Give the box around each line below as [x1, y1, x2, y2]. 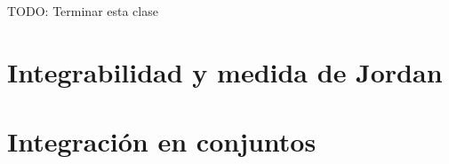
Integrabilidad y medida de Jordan [7, 53, 443, 90]
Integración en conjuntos [7, 123, 317, 160]
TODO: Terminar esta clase [7, 2, 158, 20]
